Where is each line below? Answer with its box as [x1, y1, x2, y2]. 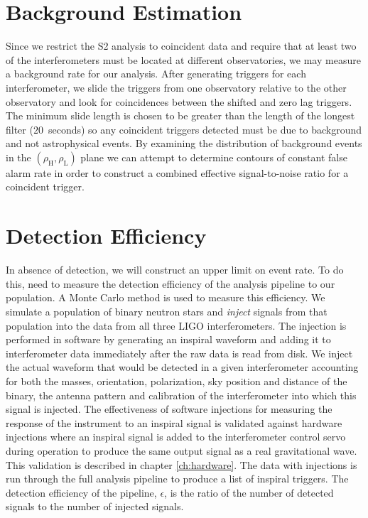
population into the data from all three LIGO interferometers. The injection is [6, 318, 347, 333]
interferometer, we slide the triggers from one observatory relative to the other [6, 80, 347, 95]
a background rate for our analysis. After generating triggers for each [6, 66, 306, 81]
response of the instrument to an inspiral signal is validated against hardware [6, 415, 342, 430]
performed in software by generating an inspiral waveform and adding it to [6, 332, 331, 347]
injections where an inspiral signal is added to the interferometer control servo [6, 429, 346, 444]
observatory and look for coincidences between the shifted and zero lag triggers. [6, 94, 352, 109]
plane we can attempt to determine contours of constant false [80, 149, 347, 164]
